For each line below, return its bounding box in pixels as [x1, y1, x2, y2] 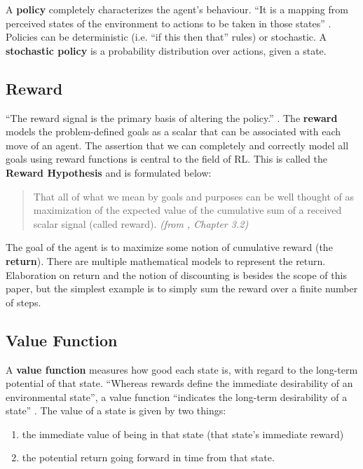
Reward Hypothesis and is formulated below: [6, 165, 212, 179]
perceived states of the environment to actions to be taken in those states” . [6, 15, 331, 30]
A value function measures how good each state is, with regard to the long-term [6, 362, 358, 376]
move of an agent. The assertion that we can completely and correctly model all [6, 137, 349, 152]
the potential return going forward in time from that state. [22, 450, 275, 465]
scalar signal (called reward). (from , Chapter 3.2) [33, 216, 249, 231]
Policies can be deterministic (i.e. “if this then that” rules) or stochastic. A [6, 29, 327, 44]
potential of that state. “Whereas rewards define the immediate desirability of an [6, 376, 353, 390]
